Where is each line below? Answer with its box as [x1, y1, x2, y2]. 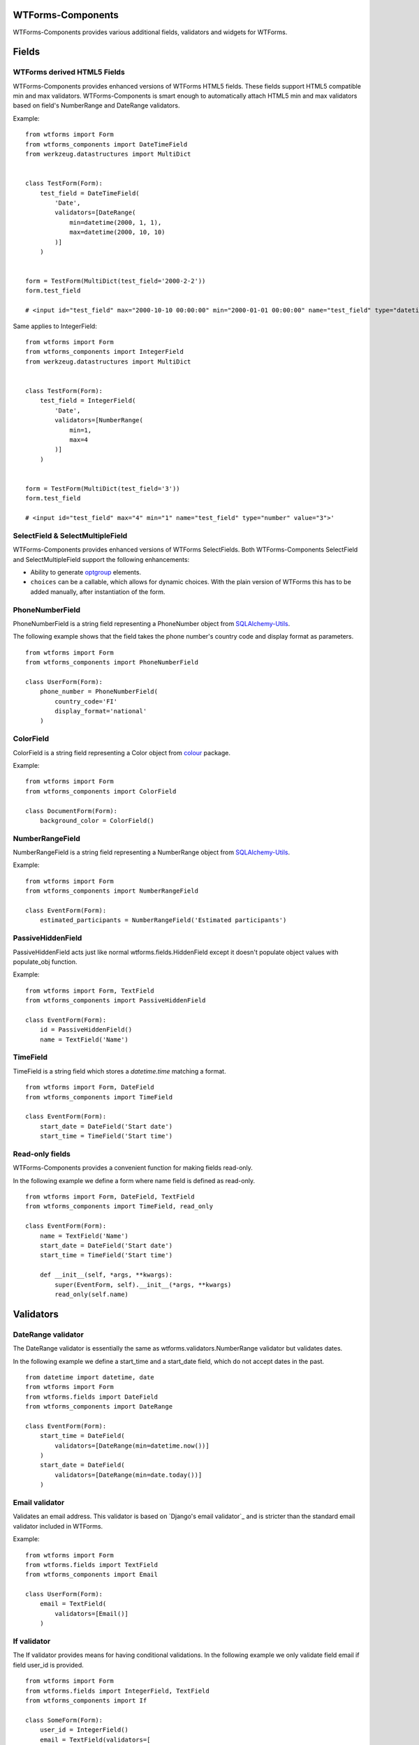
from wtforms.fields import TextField [25, 1561, 159, 1568]
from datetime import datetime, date [25, 1373, 155, 1381]
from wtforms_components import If [25, 1696, 147, 1705]
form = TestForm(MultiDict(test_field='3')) [25, 484, 181, 492]
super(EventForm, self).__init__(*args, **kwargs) [54, 1281, 232, 1289]
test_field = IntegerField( [39, 396, 136, 405]
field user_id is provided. [13, 1661, 84, 1669]
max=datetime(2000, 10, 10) [69, 228, 166, 237]
